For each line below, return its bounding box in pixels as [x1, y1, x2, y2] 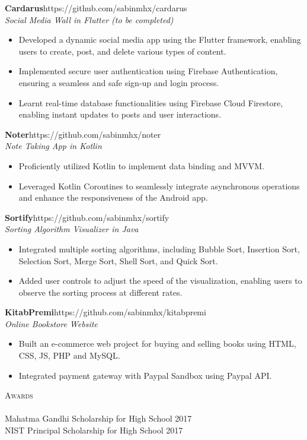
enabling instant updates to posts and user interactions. [18, 108, 222, 121]
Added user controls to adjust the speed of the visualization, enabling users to [18, 274, 302, 287]
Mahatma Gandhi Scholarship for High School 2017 [5, 412, 192, 425]
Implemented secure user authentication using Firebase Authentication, [18, 65, 278, 77]
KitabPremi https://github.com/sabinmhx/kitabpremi [5, 306, 206, 318]
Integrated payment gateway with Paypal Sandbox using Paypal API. [18, 369, 272, 381]
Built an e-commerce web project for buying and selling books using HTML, [18, 337, 296, 350]
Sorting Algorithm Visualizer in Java [5, 223, 139, 235]
